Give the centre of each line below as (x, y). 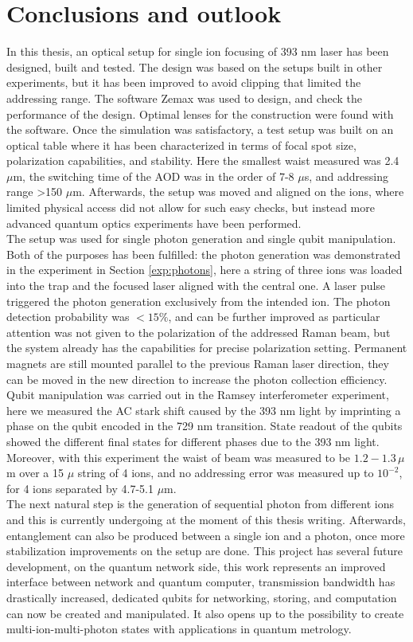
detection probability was (68, 317)
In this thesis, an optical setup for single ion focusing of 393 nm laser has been (198, 51)
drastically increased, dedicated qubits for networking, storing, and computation (202, 597)
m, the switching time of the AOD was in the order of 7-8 (154, 176)
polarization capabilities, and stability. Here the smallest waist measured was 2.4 (203, 160)
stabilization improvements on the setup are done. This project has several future (205, 551)
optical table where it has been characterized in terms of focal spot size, (181, 145)
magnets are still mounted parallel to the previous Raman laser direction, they (198, 363)
